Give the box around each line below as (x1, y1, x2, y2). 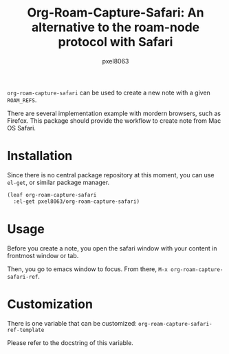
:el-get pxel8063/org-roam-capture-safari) (13, 198, 140, 205)
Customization (7, 296, 93, 312)
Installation (7, 148, 73, 164)
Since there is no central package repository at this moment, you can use (7, 170, 215, 179)
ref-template (7, 326, 45, 333)
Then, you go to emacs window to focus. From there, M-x (7, 264, 168, 273)
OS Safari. (7, 124, 36, 132)
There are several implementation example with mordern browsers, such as (7, 109, 221, 117)
